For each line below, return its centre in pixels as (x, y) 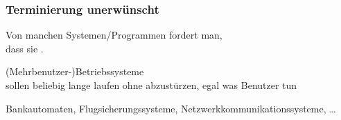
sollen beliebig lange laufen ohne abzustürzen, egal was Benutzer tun (151, 85)
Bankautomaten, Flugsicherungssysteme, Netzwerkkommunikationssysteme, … (171, 108)
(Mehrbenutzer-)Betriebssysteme (75, 71)
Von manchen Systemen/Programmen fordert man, (114, 35)
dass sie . (25, 48)
